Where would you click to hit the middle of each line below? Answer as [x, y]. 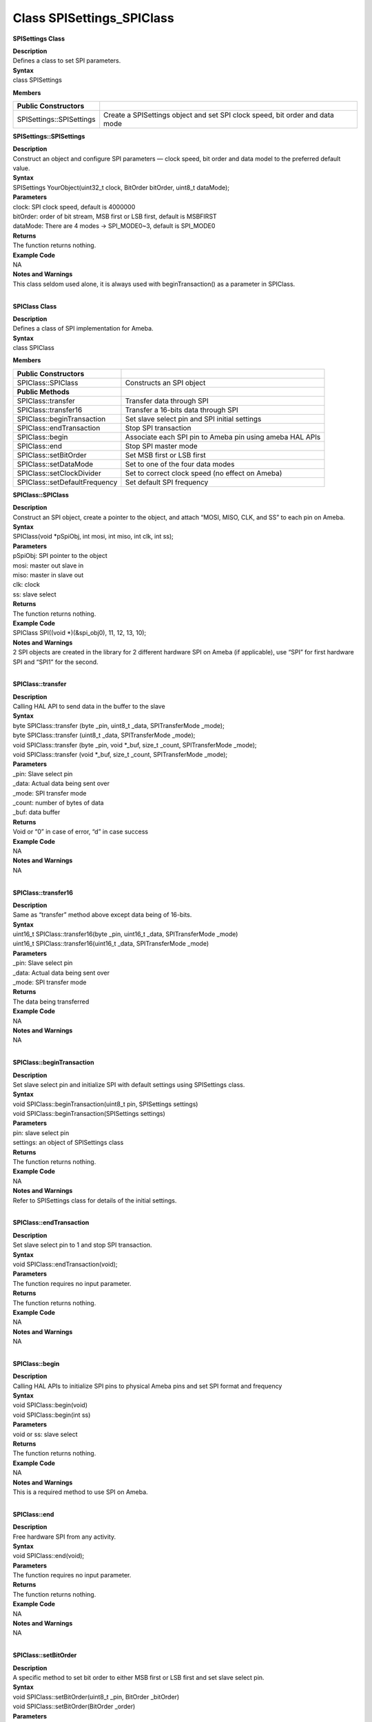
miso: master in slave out [48, 575]
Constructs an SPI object [165, 382]
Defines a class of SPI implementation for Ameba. [83, 329]
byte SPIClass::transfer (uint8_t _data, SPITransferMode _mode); [104, 735]
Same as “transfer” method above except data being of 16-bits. [102, 915]
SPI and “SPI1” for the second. [56, 662]
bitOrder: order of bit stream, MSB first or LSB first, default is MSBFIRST [115, 216]
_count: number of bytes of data [58, 802]
